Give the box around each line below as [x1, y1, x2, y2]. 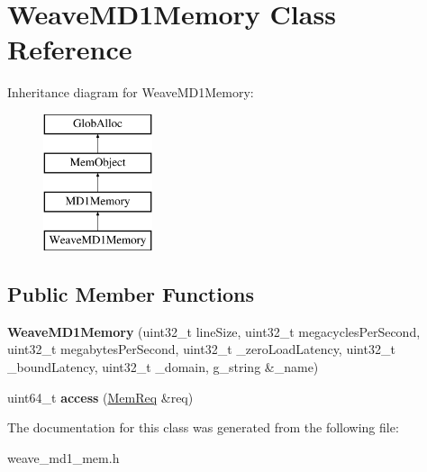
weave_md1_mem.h [7, 448, 120, 467]
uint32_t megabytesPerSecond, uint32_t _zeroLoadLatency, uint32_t [7, 340, 395, 359]
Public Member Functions [7, 280, 254, 308]
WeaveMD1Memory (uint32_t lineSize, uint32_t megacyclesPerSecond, [7, 322, 421, 340]
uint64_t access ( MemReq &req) [7, 387, 194, 406]
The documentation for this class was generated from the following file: [7, 418, 399, 437]
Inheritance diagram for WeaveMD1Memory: [7, 83, 254, 102]
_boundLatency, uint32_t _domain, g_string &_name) [7, 358, 319, 377]
